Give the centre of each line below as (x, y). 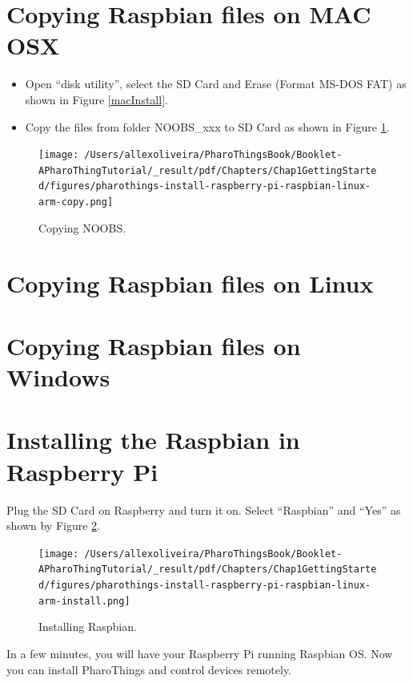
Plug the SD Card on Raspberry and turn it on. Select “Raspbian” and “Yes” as (204, 509)
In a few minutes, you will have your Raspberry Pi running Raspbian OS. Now (200, 653)
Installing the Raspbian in (153, 440)
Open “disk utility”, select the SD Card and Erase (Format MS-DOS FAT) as (216, 84)
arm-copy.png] (76, 202)
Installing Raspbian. (88, 626)
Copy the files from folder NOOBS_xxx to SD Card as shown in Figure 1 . (207, 126)
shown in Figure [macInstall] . (96, 99)
